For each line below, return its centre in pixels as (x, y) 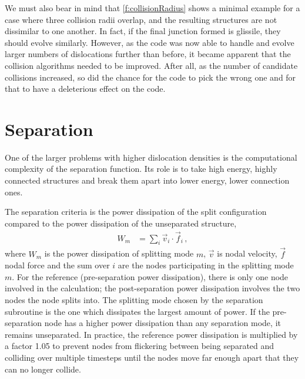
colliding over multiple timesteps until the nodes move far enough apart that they (152, 358)
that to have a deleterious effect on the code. (85, 89)
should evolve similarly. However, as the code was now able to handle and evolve (150, 42)
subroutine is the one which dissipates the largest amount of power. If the (137, 311)
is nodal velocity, (247, 253)
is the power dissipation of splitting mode (119, 253)
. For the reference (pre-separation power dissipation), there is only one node (150, 276)
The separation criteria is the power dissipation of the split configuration (136, 212)
